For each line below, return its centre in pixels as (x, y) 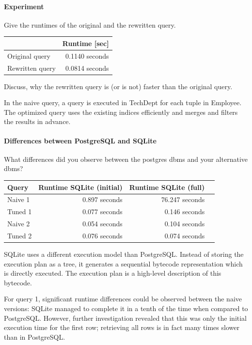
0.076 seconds (102, 235)
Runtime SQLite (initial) (80, 187)
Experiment (24, 6)
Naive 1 (19, 199)
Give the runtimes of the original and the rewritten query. (90, 24)
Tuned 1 (20, 212)
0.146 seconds (185, 212)
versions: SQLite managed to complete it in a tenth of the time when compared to (126, 308)
